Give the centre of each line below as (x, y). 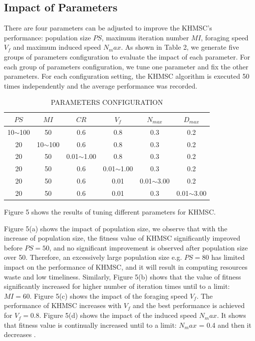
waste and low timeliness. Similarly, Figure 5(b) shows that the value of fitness (123, 276)
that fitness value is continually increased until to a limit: (90, 325)
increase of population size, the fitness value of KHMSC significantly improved (122, 238)
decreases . (20, 334)
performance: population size (48, 37)
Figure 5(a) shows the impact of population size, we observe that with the (116, 228)
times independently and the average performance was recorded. (101, 85)
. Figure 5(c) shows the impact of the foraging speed (109, 295)
